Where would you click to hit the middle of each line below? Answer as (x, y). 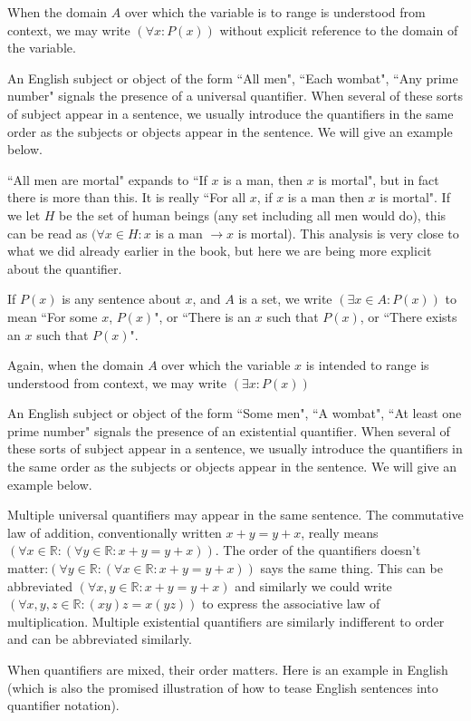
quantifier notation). (63, 705)
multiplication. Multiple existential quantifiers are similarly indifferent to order (226, 621)
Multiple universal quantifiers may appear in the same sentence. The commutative (235, 515)
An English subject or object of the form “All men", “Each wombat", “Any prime (233, 78)
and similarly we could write (313, 585)
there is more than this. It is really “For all (127, 197)
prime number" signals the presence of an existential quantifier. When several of (229, 430)
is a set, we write (285, 299)
